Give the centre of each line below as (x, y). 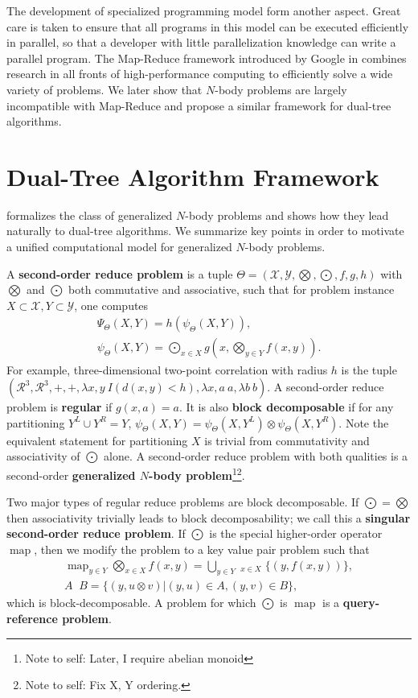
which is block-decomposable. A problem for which (131, 603)
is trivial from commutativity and (287, 440)
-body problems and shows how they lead (287, 215)
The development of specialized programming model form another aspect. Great (204, 10)
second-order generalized (71, 475)
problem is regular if (59, 407)
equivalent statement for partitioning (97, 440)
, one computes (111, 305)
